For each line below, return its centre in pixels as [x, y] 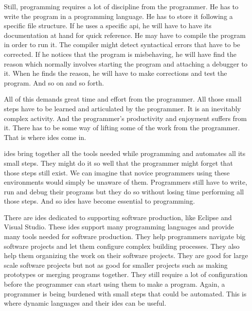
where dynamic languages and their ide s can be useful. [85, 303]
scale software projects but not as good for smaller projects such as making [116, 265]
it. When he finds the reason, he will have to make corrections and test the [116, 73]
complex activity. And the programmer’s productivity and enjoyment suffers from [126, 118]
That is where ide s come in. [45, 137]
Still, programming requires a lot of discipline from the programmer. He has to [121, 6]
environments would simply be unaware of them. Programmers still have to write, [126, 182]
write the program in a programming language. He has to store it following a [118, 16]
